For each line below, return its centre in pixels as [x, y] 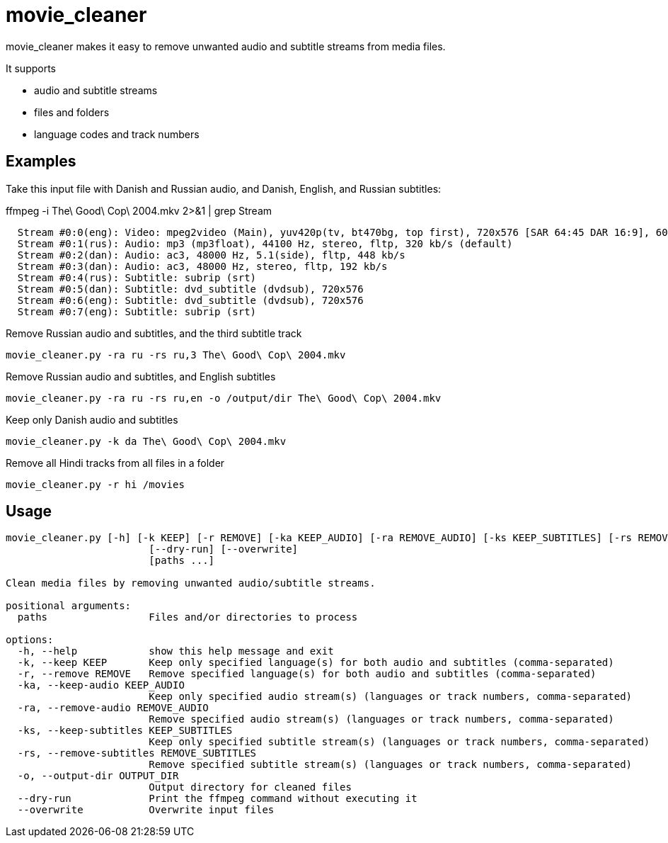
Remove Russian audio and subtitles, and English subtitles [141, 376]
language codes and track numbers [117, 134]
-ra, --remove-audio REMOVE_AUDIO [113, 708]
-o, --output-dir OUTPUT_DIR [98, 776]
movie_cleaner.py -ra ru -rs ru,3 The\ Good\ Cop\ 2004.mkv [176, 355]
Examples [41, 162]
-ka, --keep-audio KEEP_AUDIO [101, 685]
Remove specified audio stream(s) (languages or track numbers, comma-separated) [381, 719]
